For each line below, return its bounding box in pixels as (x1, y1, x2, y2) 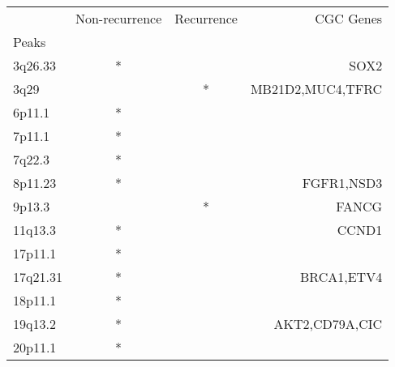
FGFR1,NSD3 (302, 173, 383, 192)
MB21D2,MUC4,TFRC (250, 79, 383, 98)
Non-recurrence (75, 9, 162, 28)
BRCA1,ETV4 (300, 267, 383, 286)
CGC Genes (315, 9, 383, 28)
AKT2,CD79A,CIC (273, 314, 383, 333)
